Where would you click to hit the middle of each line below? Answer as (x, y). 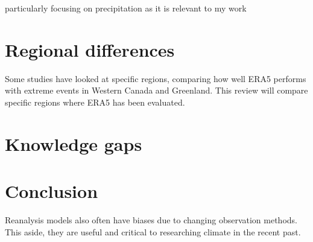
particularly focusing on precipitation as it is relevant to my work (126, 8)
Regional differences (90, 49)
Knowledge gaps (74, 143)
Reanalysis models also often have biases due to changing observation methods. (151, 220)
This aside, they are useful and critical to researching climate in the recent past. (153, 231)
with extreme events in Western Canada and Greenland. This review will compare (156, 90)
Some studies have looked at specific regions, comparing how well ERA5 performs (156, 78)
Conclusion (52, 191)
